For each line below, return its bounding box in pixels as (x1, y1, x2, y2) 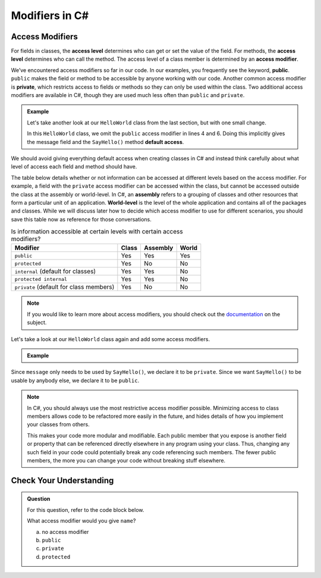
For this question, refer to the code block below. (27, 506, 144, 513)
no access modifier (42, 528, 89, 535)
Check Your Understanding (11, 475, 114, 485)
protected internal (14, 276, 68, 282)
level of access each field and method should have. (11, 163, 137, 170)
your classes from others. (27, 421, 90, 428)
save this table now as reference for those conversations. (11, 215, 152, 223)
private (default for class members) (14, 283, 115, 291)
